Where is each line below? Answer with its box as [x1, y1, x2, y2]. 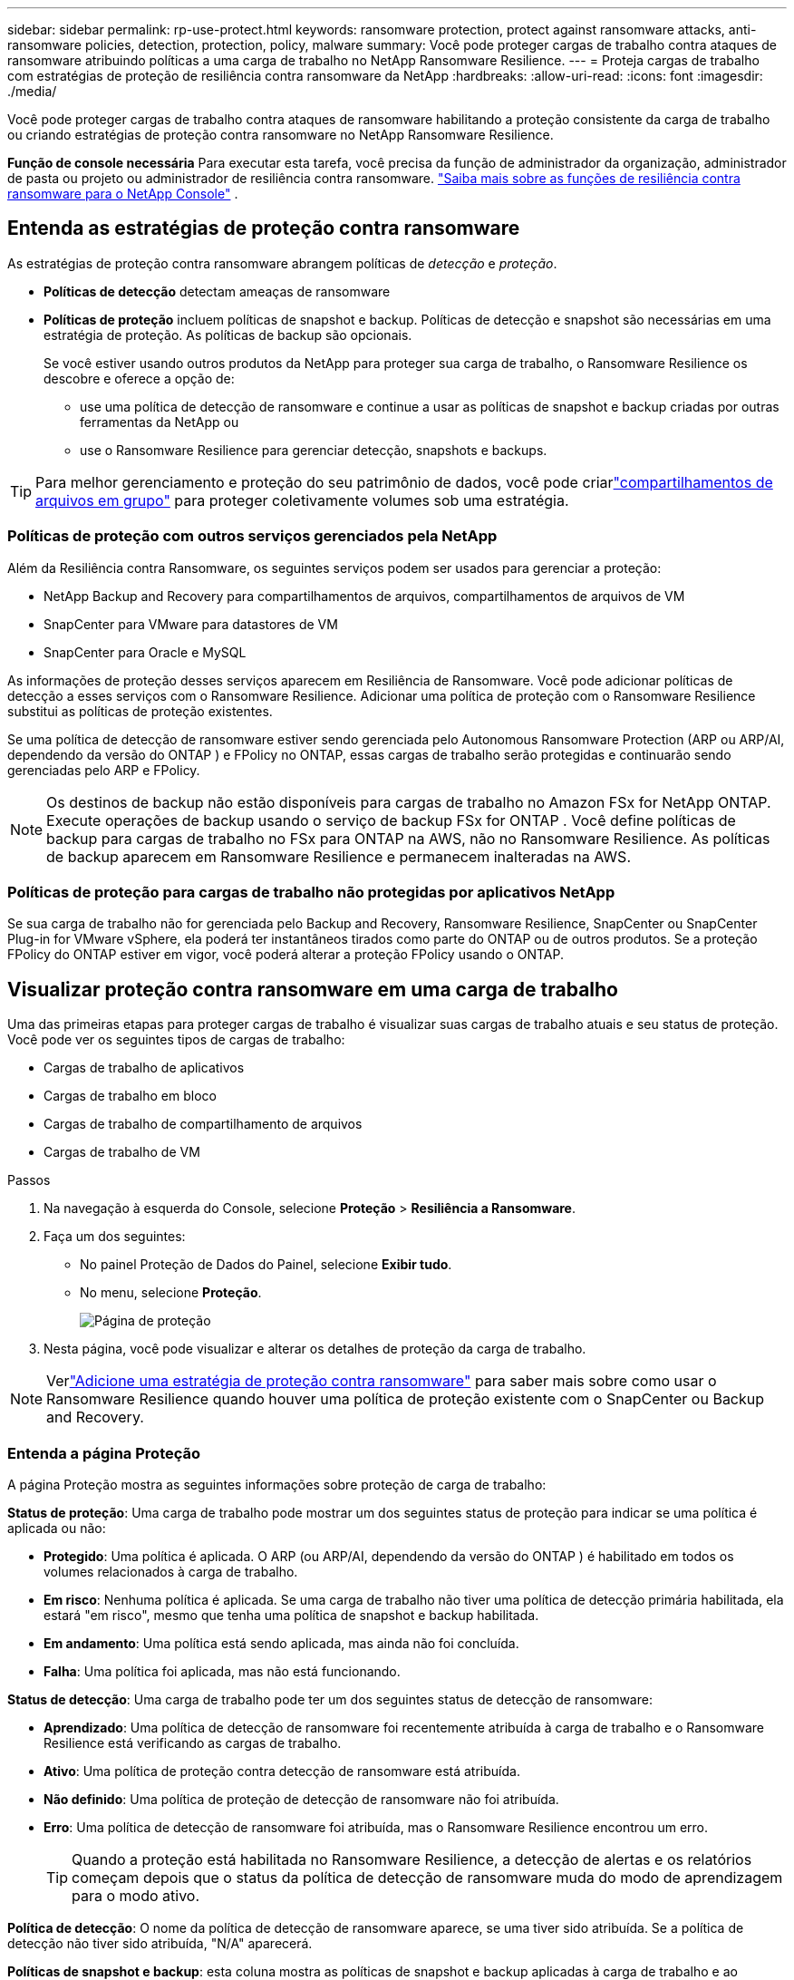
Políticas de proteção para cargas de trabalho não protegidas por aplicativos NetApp [7, 882, 615, 901]
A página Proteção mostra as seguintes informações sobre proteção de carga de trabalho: [7, 1476, 547, 1492]
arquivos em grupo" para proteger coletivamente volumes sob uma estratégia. [35, 490, 569, 510]
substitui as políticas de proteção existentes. [7, 703, 273, 719]
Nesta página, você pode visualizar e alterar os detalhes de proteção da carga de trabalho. [44, 1341, 586, 1357]
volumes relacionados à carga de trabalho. [44, 1563, 298, 1579]
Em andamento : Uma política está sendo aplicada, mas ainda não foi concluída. [44, 1635, 519, 1651]
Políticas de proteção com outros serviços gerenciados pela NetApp [7, 527, 498, 546]
